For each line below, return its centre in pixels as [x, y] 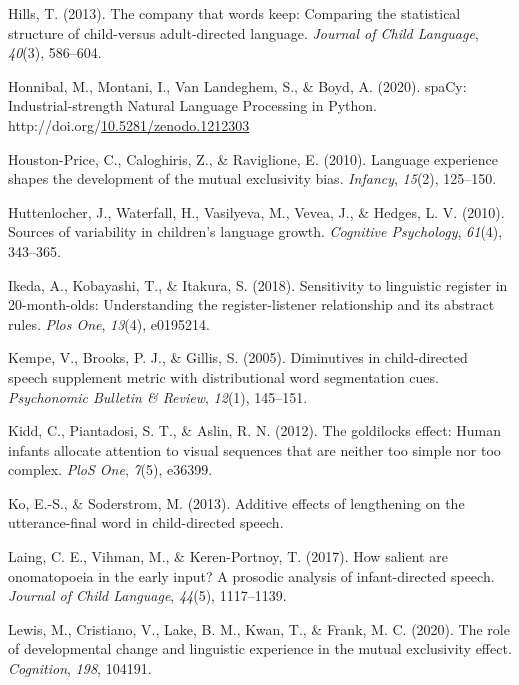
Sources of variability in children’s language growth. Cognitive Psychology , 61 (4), [255, 231]
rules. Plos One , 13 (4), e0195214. [109, 323]
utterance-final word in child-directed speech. [146, 522]
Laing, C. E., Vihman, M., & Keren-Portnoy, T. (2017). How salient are [228, 556]
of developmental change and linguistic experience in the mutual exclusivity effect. [260, 648]
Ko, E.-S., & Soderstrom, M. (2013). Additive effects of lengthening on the [236, 502]
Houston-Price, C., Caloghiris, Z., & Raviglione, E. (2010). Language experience [253, 158]
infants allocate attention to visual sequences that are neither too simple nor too [254, 449]
